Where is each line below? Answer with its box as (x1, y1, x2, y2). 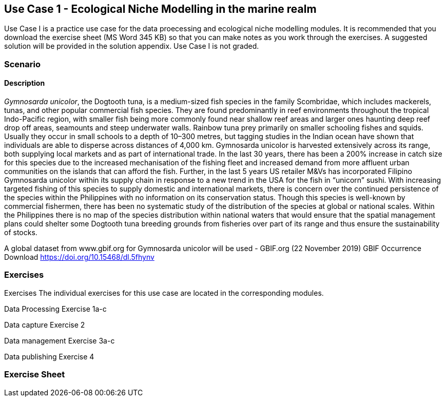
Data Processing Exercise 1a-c (4, 304, 107, 313)
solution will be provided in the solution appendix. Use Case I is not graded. (4, 42, 259, 51)
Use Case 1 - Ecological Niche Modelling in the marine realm (4, 3, 317, 15)
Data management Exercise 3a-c (4, 336, 115, 345)
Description (4, 79, 45, 88)
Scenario (4, 59, 41, 69)
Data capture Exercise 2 (4, 320, 85, 329)
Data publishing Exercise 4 (4, 352, 94, 361)
